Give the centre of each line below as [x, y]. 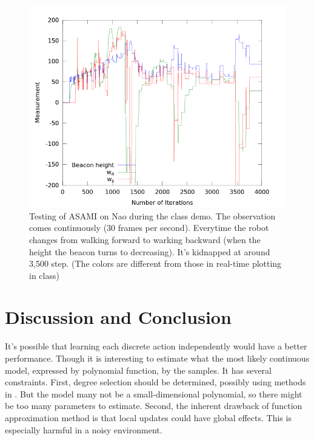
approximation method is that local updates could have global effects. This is [148, 417]
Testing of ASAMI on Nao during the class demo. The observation [152, 215]
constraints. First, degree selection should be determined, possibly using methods [155, 382]
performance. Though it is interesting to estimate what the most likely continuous [157, 358]
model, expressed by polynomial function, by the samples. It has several [138, 370]
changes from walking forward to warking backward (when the [145, 239]
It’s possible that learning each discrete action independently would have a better [156, 346]
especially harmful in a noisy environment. [84, 429]
